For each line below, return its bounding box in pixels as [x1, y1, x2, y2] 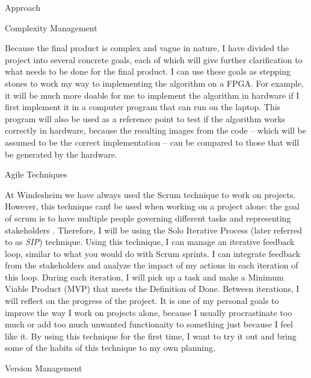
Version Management [5, 362, 82, 374]
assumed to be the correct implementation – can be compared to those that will [5, 135, 300, 148]
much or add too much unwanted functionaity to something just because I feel [5, 318, 293, 330]
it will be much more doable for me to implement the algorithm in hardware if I [5, 88, 300, 101]
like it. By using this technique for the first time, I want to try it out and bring [5, 329, 297, 342]
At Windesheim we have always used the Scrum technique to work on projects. [5, 188, 296, 200]
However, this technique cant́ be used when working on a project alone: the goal [5, 200, 300, 212]
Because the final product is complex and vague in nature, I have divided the [5, 42, 289, 54]
